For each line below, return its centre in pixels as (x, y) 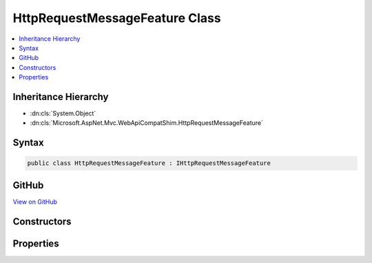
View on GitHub (35, 202)
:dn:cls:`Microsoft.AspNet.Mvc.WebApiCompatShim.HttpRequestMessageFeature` (146, 123)
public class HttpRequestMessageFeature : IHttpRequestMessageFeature (149, 163)
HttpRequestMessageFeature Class (117, 18)
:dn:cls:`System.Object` (63, 113)
